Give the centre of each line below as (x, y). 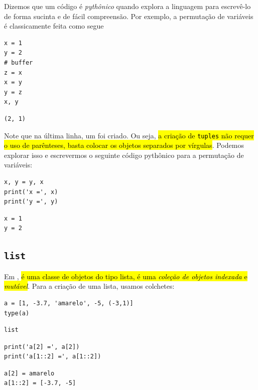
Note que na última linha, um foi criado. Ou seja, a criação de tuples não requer (129, 135)
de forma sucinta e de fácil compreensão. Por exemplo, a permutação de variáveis (129, 16)
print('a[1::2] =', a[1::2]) (53, 357)
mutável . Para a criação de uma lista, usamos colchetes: (89, 286)
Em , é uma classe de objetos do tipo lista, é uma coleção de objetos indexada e (126, 276)
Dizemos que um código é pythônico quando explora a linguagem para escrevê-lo (127, 6)
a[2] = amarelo (29, 373)
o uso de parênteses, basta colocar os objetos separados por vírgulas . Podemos (124, 145)
